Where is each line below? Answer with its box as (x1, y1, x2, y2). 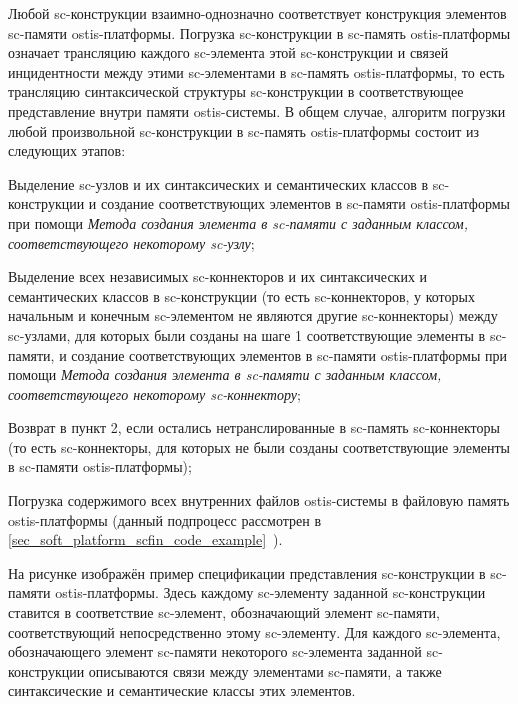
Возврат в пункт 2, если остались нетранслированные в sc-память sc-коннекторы (8, 417, 500, 438)
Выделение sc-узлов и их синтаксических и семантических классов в (8, 173, 429, 194)
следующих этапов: (8, 140, 126, 161)
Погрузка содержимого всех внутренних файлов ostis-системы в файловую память (8, 490, 510, 511)
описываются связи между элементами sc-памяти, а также (88, 660, 442, 681)
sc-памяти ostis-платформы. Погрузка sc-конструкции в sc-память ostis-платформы (8, 22, 511, 43)
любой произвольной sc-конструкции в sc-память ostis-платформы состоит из (8, 120, 479, 141)
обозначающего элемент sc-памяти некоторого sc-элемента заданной (8, 641, 422, 662)
